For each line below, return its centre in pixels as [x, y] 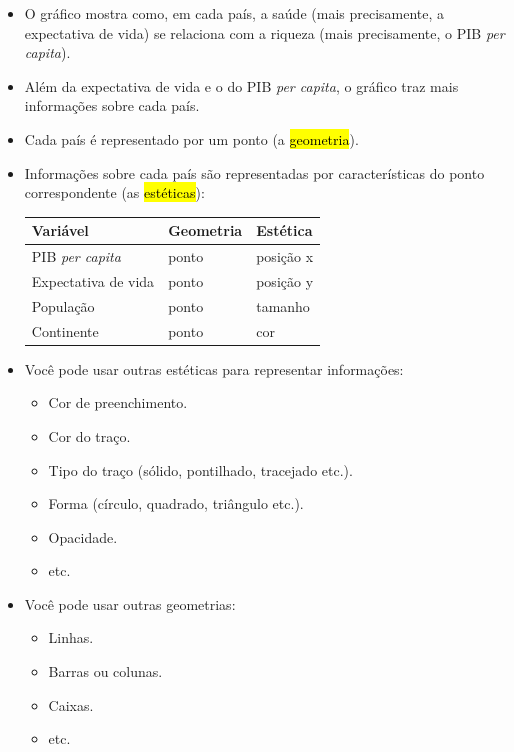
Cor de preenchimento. [118, 402]
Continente [65, 330]
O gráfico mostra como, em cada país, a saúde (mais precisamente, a [234, 13]
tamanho [283, 305]
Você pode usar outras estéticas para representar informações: [214, 368]
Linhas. [71, 637]
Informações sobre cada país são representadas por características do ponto [254, 172]
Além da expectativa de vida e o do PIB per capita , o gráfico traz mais [241, 85]
